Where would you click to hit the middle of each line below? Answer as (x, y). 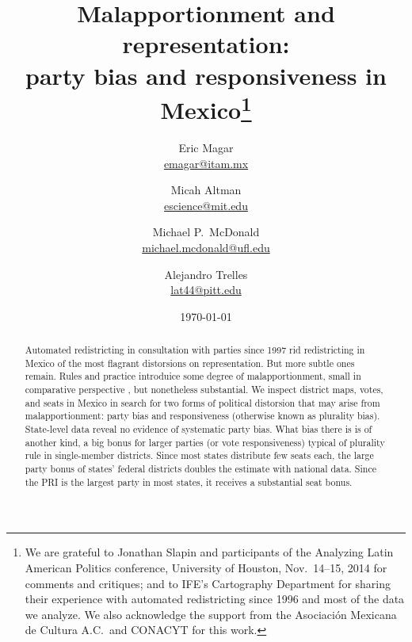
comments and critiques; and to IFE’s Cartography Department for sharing (208, 583)
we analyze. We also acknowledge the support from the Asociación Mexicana (211, 614)
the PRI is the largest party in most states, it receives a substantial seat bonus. (189, 481)
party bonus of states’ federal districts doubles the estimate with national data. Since (200, 469)
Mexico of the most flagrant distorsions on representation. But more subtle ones (190, 363)
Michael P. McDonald (206, 232)
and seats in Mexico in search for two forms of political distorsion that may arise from (202, 402)
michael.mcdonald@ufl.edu (206, 247)
